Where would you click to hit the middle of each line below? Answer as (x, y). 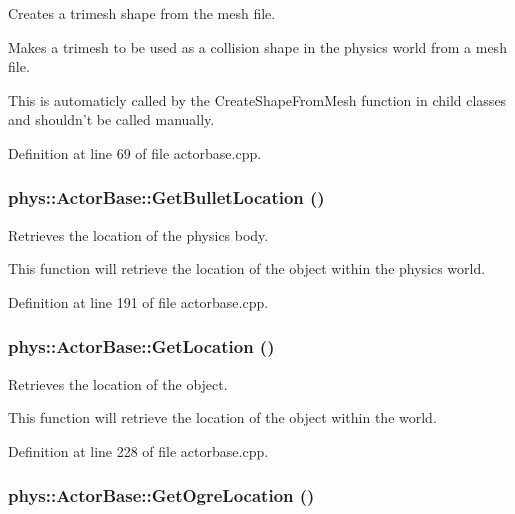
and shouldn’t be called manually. (111, 119)
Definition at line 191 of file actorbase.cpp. (138, 301)
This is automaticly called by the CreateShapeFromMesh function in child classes (257, 99)
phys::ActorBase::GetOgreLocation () (161, 495)
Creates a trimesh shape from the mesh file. (142, 13)
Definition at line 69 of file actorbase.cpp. (135, 152)
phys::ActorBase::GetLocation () (141, 346)
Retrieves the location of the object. (118, 383)
